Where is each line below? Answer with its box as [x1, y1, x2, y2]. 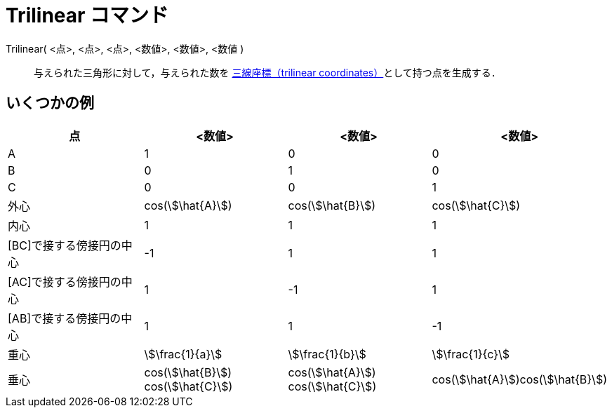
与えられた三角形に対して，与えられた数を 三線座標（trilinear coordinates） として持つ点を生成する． [34, 66, 501, 79]
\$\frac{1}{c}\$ [432, 346, 510, 361]
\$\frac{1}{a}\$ [144, 346, 222, 361]
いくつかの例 [6, 94, 94, 112]
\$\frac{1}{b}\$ [288, 346, 366, 361]
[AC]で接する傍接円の [8, 274, 121, 289]
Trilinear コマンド [6, 4, 169, 27]
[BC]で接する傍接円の [8, 238, 121, 252]
